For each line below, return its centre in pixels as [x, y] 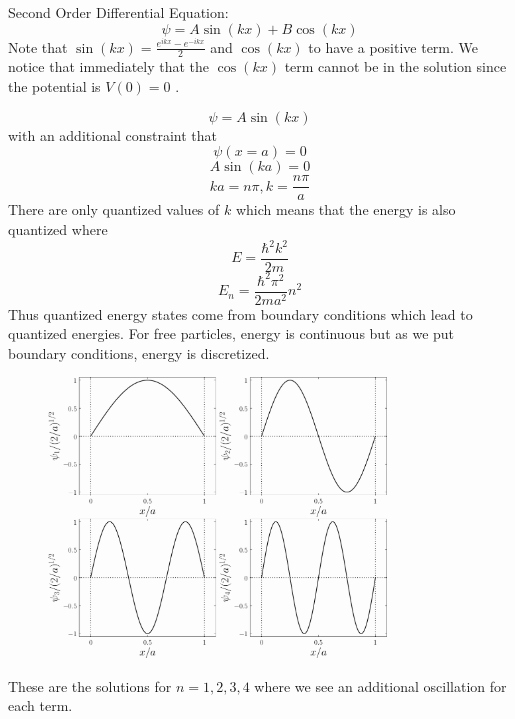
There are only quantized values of [114, 209]
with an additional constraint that [112, 134]
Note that [38, 46]
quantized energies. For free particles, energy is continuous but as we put [231, 333]
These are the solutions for [90, 685]
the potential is [54, 86]
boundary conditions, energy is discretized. [139, 352]
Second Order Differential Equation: [118, 12]
